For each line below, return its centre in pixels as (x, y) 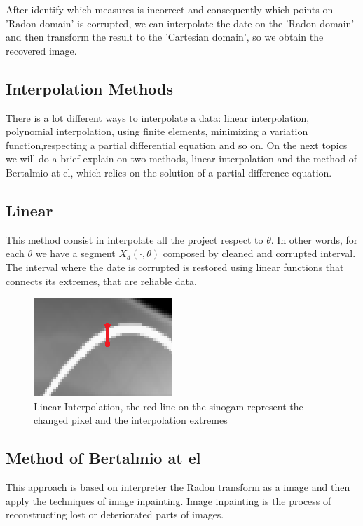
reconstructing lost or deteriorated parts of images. (115, 514)
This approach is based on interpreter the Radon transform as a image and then (178, 487)
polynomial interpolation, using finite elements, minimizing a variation (157, 131)
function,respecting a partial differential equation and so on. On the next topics (177, 145)
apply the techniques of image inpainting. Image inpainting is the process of (169, 500)
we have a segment (75, 253)
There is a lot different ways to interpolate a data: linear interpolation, (158, 117)
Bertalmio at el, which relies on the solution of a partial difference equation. (169, 172)
